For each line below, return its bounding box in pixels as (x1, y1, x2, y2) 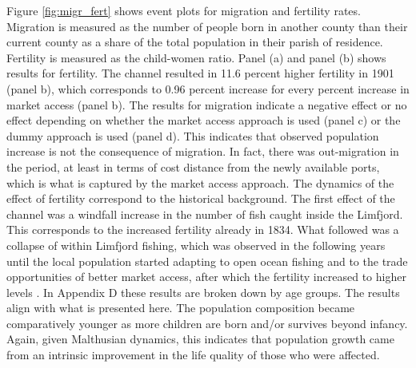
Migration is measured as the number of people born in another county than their (6, 18, 408, 34)
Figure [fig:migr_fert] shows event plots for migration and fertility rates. (6, 2, 361, 18)
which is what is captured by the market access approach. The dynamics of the (6, 174, 394, 191)
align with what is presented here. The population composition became (6, 299, 355, 316)
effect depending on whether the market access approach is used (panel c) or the (6, 112, 401, 129)
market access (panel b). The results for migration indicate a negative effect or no (6, 96, 407, 113)
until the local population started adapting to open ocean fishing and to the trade (6, 252, 408, 269)
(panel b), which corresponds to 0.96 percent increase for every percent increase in (6, 80, 410, 97)
